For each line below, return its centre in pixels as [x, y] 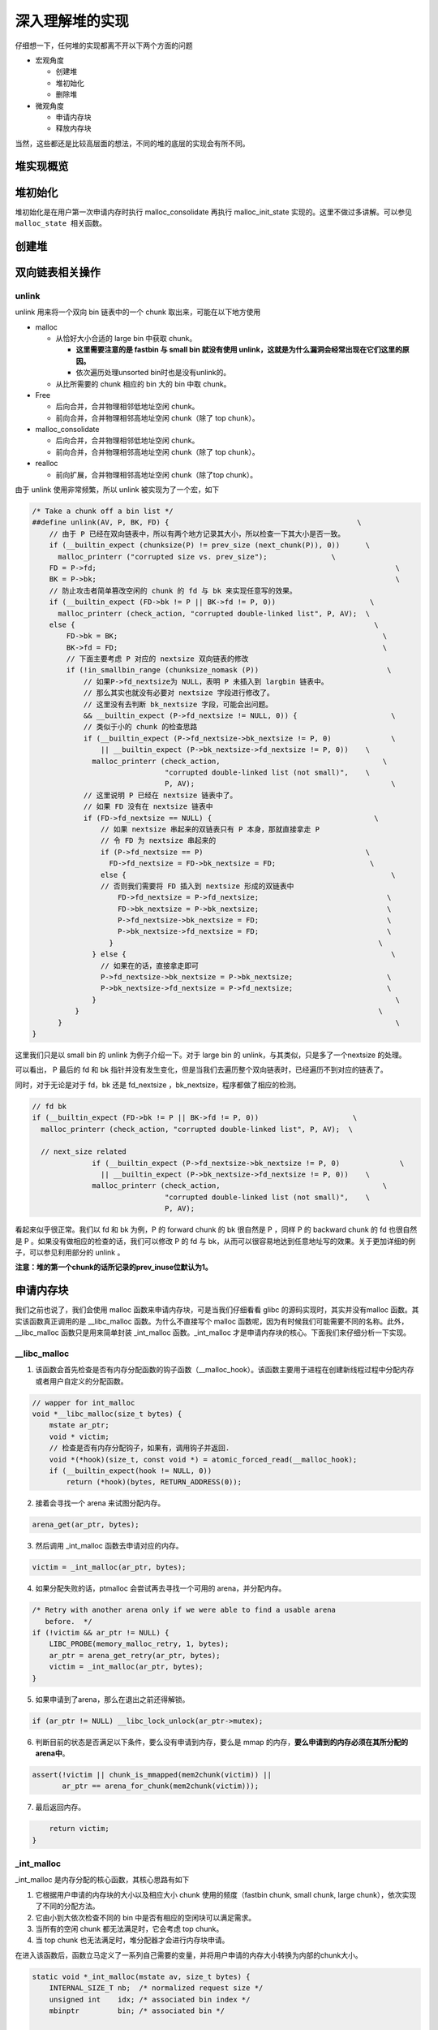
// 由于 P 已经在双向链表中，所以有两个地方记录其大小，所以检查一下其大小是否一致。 [197, 533]
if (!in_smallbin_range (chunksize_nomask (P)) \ [229, 670]
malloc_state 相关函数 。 [61, 222]
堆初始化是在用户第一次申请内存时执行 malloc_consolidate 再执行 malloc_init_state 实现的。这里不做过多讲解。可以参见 [214, 212]
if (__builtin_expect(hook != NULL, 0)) [131, 1471]
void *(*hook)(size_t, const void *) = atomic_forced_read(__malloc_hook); [203, 1459]
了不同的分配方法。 [67, 1906]
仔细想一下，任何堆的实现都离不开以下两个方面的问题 [104, 45]
